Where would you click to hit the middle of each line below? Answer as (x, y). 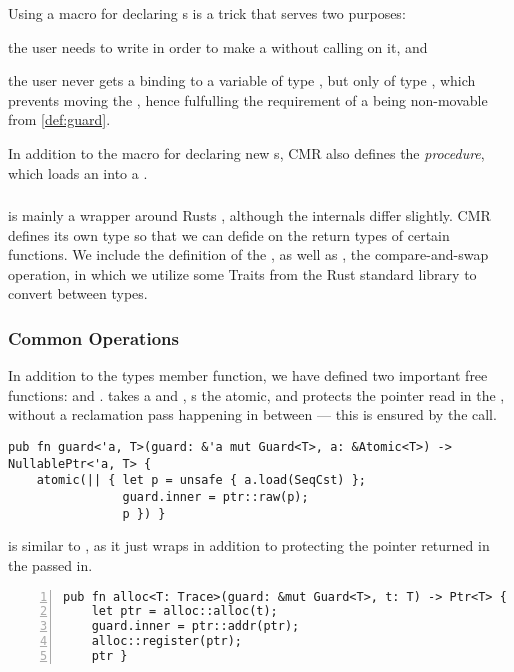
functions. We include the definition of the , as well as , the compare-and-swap (248, 254)
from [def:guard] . (59, 119)
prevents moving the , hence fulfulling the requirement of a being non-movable (248, 99)
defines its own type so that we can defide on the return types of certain (229, 234)
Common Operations (93, 337)
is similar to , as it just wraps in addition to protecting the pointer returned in (249, 545)
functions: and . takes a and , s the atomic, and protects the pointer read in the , (256, 394)
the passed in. (50, 564)
